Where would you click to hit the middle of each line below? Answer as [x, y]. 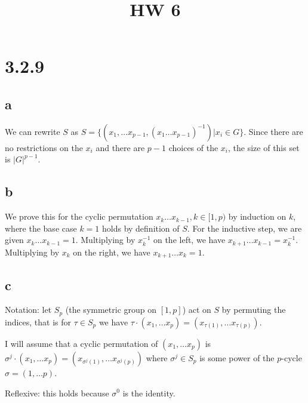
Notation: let [28, 310]
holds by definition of [141, 228]
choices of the [193, 147]
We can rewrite [33, 131]
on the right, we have [112, 252]
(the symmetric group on [111, 310]
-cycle [292, 357]
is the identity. [149, 393]
